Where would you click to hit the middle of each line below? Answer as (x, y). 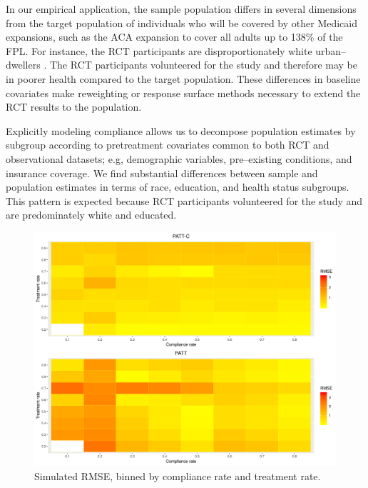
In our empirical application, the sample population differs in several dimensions (181, 9)
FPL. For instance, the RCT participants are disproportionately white (159, 50)
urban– (331, 50)
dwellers (23, 65)
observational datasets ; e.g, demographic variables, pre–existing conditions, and (179, 158)
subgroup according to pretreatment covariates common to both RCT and (168, 145)
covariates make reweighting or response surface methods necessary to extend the (183, 93)
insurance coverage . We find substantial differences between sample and (162, 173)
